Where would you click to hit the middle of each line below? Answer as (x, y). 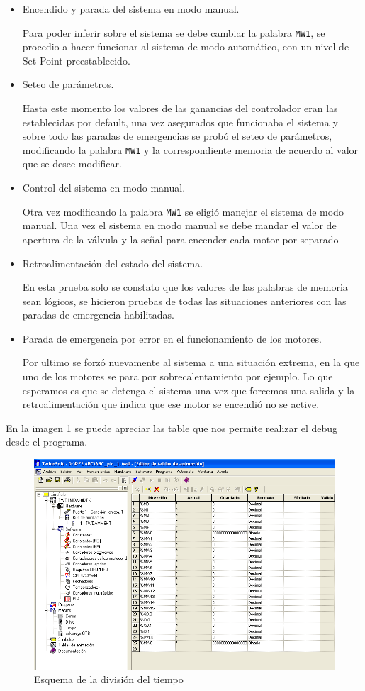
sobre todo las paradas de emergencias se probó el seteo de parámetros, (177, 136)
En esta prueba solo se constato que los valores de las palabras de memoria (185, 287)
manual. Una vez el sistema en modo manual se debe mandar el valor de (179, 225)
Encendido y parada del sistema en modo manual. (131, 9)
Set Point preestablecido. (76, 60)
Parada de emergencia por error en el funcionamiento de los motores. (172, 338)
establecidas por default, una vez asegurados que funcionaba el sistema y (180, 122)
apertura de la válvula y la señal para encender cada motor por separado (180, 239)
